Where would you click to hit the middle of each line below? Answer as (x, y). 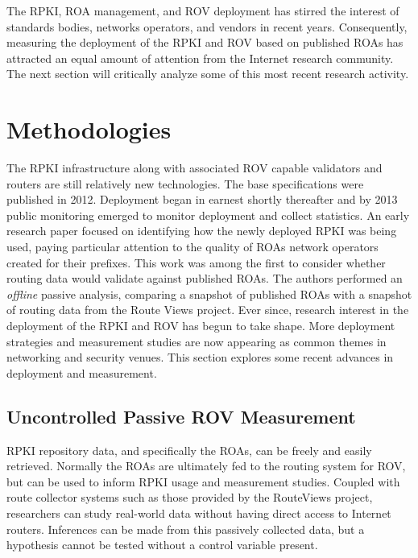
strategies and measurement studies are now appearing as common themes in (197, 341)
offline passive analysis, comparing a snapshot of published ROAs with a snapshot (209, 293)
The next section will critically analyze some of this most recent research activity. (208, 74)
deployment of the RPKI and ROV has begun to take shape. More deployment (201, 326)
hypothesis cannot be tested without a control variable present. (162, 545)
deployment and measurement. (82, 372)
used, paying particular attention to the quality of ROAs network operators (192, 247)
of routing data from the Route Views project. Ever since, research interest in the (208, 310)
